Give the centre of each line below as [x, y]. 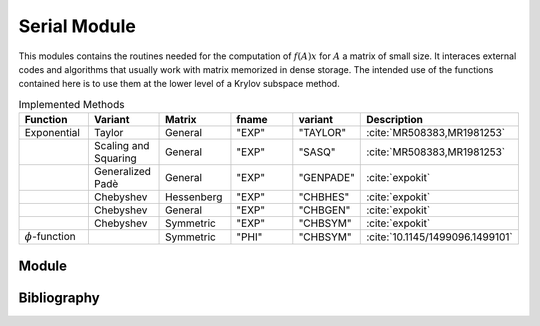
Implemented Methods [71, 104]
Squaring [115, 158]
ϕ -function [50, 237]
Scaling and [121, 146]
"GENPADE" [326, 178]
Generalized [122, 172]
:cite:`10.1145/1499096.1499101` [440, 237]
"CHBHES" [324, 197]
